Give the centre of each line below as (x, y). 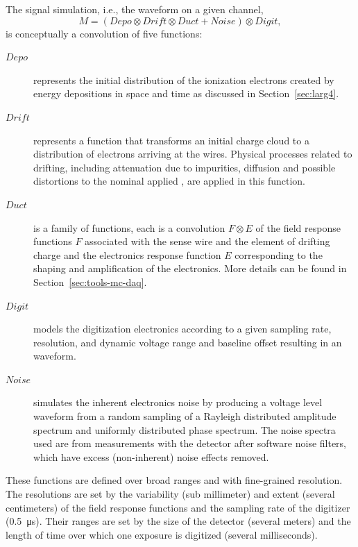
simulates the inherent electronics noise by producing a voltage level (178, 402)
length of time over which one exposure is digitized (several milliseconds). (162, 534)
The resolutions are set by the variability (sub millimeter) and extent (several (170, 494)
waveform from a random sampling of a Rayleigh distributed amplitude (185, 416)
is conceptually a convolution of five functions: (104, 33)
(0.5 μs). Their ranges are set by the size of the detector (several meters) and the (178, 521)
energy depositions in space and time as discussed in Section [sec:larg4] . (186, 93)
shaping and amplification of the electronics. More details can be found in (190, 268)
